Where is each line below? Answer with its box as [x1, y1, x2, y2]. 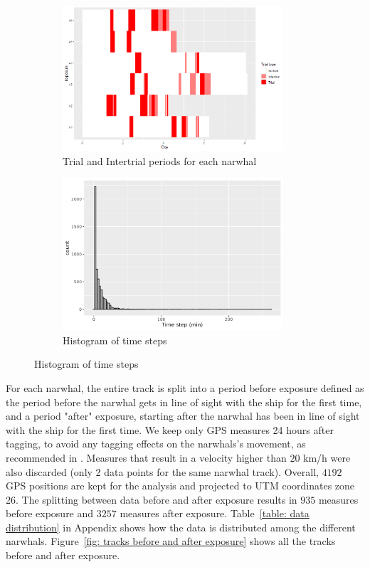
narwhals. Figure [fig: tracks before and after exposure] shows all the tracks [6, 534, 336, 549]
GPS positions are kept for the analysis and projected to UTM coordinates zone [6, 478, 355, 493]
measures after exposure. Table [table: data [120, 506, 310, 521]
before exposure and [6, 506, 94, 521]
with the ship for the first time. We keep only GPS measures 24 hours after [6, 422, 334, 437]
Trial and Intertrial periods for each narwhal [63, 153, 257, 168]
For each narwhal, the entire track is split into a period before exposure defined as [6, 380, 364, 395]
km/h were [303, 450, 351, 465]
